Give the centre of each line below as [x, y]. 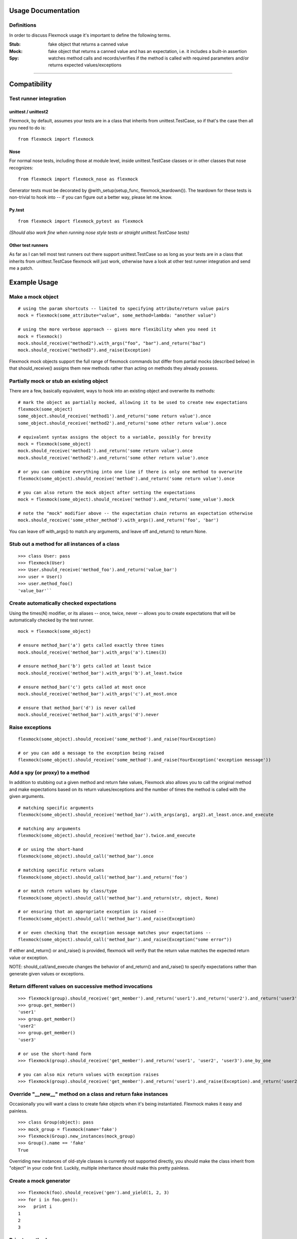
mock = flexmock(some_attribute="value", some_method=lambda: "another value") [117, 315]
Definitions [23, 25]
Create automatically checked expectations [63, 603]
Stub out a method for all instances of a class [64, 544]
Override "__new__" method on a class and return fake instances [89, 1094]
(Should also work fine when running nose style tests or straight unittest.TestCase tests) [99, 232]
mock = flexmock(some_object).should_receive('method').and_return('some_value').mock [126, 500]
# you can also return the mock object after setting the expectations [107, 492]
